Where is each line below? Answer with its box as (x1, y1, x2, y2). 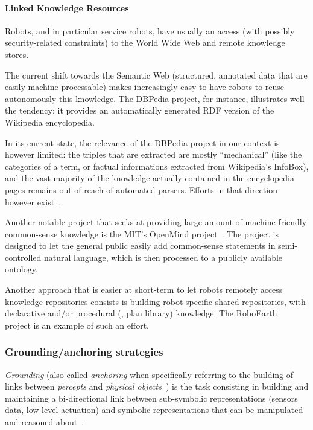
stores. (5, 48, 29, 60)
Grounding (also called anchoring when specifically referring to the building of (5, 368, 294, 380)
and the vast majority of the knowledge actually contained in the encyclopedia (5, 172, 295, 184)
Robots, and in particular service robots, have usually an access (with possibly (5, 24, 295, 37)
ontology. (5, 263, 38, 275)
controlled (5, 251, 42, 263)
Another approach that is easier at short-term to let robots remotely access (5, 283, 283, 296)
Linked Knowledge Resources (5, 1, 129, 14)
